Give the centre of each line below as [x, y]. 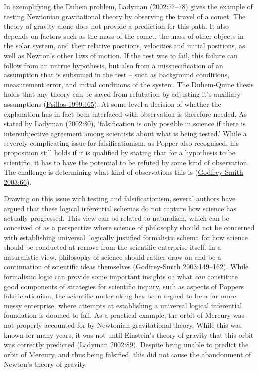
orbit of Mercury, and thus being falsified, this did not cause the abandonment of [128, 354]
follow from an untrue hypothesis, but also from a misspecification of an [114, 65]
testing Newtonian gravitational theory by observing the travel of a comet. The [125, 16]
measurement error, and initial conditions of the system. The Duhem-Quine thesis [129, 84]
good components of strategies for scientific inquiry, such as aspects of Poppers [124, 286]
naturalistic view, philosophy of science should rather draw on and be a [113, 257]
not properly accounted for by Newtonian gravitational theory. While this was [123, 325]
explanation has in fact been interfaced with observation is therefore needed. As [126, 113]
